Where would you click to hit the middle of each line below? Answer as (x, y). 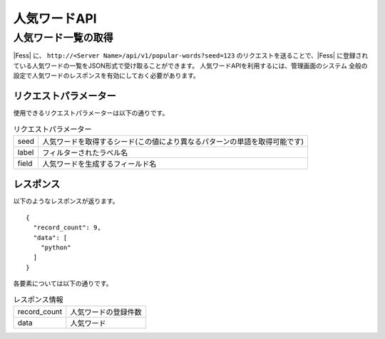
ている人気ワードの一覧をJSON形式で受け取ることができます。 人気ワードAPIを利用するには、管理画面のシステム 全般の (190, 66)
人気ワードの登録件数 (106, 312)
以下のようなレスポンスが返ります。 (66, 201)
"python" (56, 247)
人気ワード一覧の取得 (63, 38)
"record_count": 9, (67, 228)
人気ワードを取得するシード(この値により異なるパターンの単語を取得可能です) (173, 141)
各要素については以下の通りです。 (63, 283)
